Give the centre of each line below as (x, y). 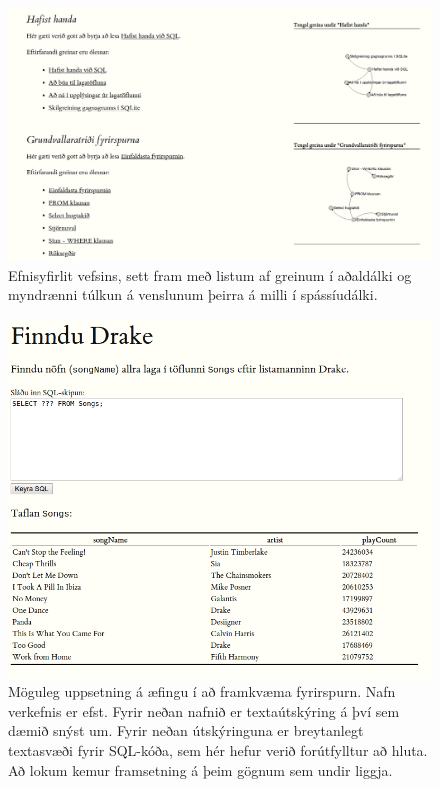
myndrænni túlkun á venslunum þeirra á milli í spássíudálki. (193, 294)
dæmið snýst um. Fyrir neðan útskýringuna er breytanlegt (186, 730)
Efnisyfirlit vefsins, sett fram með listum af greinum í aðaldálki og (210, 274)
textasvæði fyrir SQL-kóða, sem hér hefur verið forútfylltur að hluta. (218, 750)
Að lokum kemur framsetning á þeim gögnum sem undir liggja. (200, 769)
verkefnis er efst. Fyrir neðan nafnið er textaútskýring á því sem (204, 710)
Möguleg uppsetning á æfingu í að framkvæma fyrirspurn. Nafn (202, 691)
